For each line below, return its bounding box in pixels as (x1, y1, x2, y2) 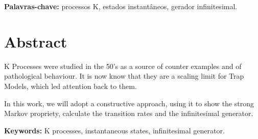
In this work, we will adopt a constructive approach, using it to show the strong (4, 98, 254, 108)
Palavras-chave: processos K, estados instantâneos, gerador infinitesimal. (4, 1, 238, 11)
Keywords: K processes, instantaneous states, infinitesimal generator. (4, 125, 225, 135)
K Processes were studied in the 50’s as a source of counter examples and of (4, 60, 242, 71)
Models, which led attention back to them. (4, 80, 137, 91)
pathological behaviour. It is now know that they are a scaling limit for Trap (4, 71, 244, 81)
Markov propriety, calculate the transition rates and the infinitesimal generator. (4, 108, 253, 119)
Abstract (4, 31, 67, 52)
